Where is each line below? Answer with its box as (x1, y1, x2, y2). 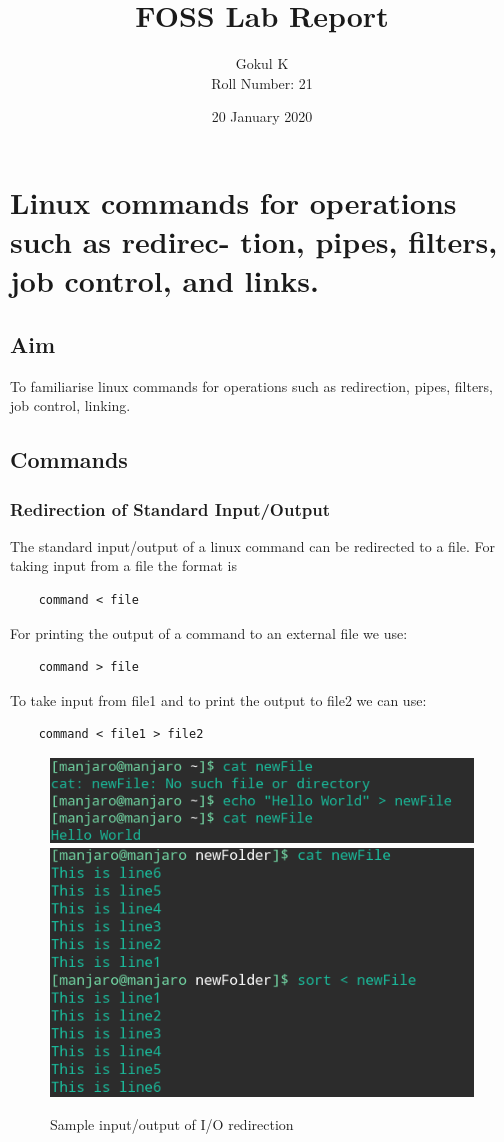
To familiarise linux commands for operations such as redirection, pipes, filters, (10, 375, 494, 396)
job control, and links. (10, 260, 319, 301)
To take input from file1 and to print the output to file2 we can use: (10, 689, 427, 710)
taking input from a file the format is (10, 555, 237, 576)
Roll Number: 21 (211, 72, 313, 93)
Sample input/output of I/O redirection (50, 1114, 294, 1135)
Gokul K (235, 53, 289, 74)
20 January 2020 (211, 106, 313, 127)
